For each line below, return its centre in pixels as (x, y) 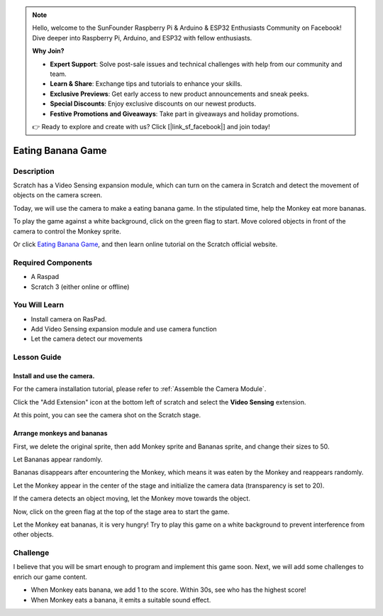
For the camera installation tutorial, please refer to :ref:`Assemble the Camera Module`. (140, 389)
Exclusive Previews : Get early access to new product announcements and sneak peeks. (179, 94)
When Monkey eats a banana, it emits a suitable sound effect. (121, 600)
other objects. (34, 534)
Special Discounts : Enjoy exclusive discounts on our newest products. (153, 104)
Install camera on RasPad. (69, 319)
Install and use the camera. (54, 376)
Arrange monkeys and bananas (60, 434)
